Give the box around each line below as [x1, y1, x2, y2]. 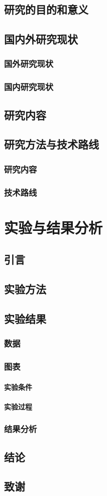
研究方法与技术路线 [4, 136, 99, 152]
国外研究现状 [4, 57, 54, 70]
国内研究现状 [4, 80, 54, 93]
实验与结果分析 [4, 217, 103, 237]
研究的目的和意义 [4, 2, 88, 17]
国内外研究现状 [4, 31, 78, 47]
